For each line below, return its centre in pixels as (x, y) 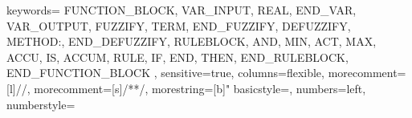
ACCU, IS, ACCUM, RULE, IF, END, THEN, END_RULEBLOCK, (177, 57)
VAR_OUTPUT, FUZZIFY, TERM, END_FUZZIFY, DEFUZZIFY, (179, 25)
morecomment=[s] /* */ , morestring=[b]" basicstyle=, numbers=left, (200, 88)
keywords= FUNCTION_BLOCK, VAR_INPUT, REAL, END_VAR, (182, 10)
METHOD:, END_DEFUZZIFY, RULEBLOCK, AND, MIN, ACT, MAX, (192, 41)
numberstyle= (41, 104)
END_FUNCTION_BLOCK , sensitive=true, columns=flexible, (165, 73)
